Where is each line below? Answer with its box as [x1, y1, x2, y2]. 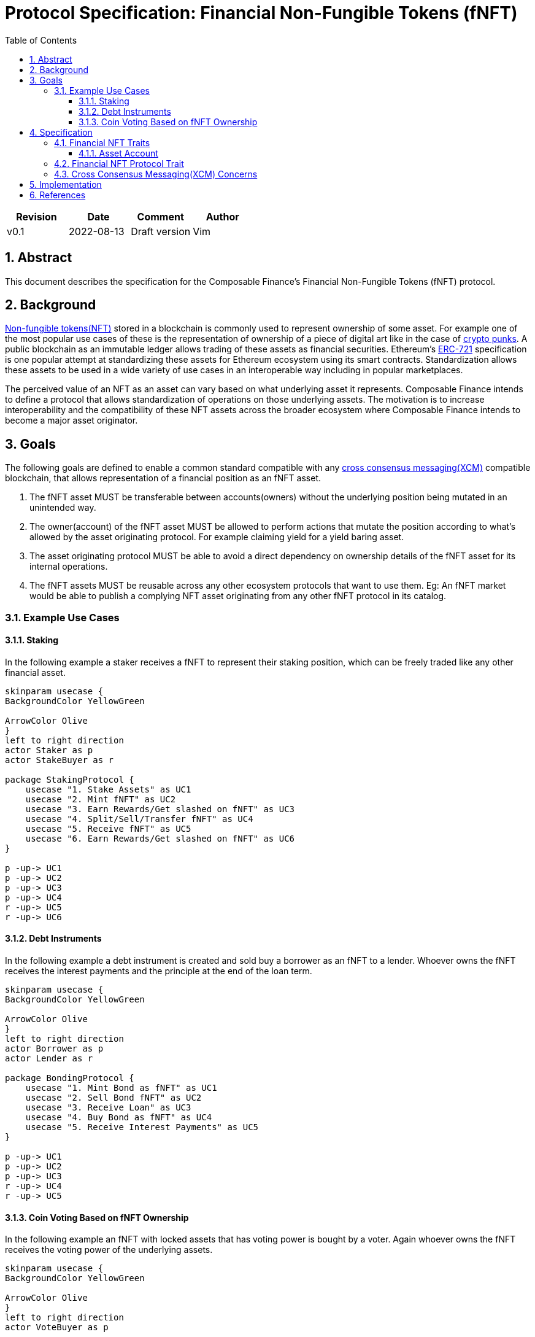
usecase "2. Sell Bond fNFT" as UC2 [25, 1093, 202, 1103]
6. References [29, 189, 86, 200]
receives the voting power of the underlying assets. [5, 1244, 213, 1255]
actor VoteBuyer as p [5, 1322, 109, 1333]
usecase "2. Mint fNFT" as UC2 [25, 794, 176, 804]
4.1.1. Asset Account [79, 147, 158, 158]
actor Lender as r [5, 1053, 93, 1064]
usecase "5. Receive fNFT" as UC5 [25, 823, 191, 834]
